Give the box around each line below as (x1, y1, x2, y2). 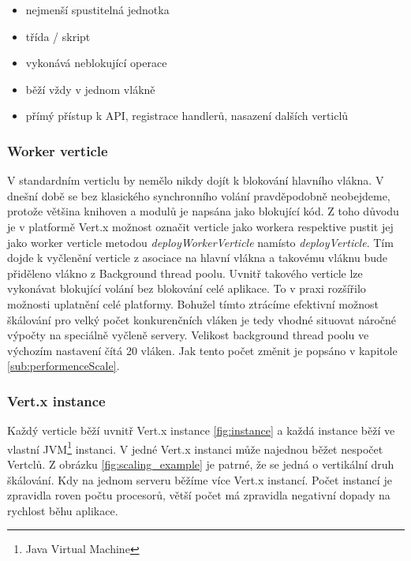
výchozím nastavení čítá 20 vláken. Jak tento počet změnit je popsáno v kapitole (7, 342, 398, 358)
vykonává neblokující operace (25, 54, 167, 71)
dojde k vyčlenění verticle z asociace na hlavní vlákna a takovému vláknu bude (7, 249, 387, 266)
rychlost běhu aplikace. (7, 502, 118, 518)
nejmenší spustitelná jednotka (25, 2, 170, 17)
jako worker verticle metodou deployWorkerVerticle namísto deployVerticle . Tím (7, 234, 394, 250)
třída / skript (25, 28, 91, 44)
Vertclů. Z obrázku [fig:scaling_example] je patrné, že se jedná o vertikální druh (7, 455, 394, 472)
